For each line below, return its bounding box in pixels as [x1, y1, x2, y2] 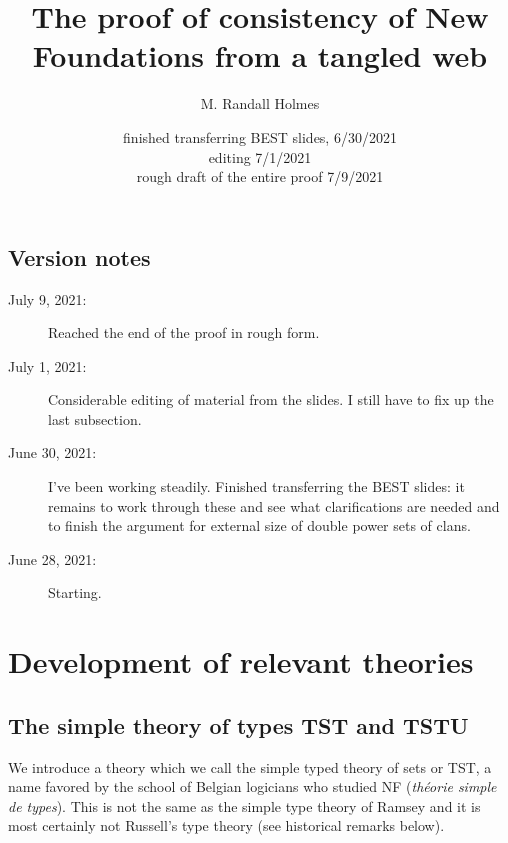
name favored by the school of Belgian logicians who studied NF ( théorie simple [8, 776, 497, 797]
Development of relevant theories [8, 641, 474, 682]
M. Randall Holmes [200, 93, 320, 114]
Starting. [48, 582, 102, 603]
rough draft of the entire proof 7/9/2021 [136, 166, 384, 187]
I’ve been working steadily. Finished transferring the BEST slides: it [48, 476, 465, 497]
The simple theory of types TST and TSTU [8, 709, 469, 740]
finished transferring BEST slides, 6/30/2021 [123, 126, 397, 147]
